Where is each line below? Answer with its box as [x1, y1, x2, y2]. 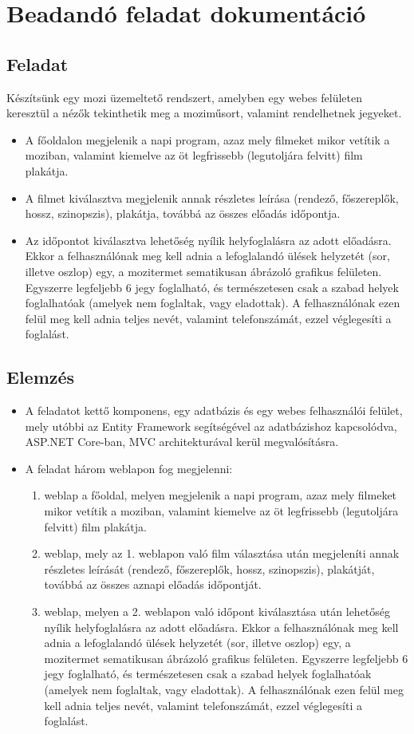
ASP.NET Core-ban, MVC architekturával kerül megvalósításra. [25, 433, 339, 450]
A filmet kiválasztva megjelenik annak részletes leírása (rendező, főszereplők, [25, 189, 399, 206]
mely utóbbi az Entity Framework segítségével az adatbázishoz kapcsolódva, [25, 417, 397, 434]
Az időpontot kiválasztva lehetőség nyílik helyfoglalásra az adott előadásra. [25, 231, 392, 248]
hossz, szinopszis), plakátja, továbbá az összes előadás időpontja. [25, 205, 341, 222]
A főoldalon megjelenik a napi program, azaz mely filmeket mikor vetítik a [25, 131, 390, 148]
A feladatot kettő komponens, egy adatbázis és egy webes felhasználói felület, [25, 402, 403, 419]
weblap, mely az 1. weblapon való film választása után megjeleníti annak [44, 545, 400, 562]
